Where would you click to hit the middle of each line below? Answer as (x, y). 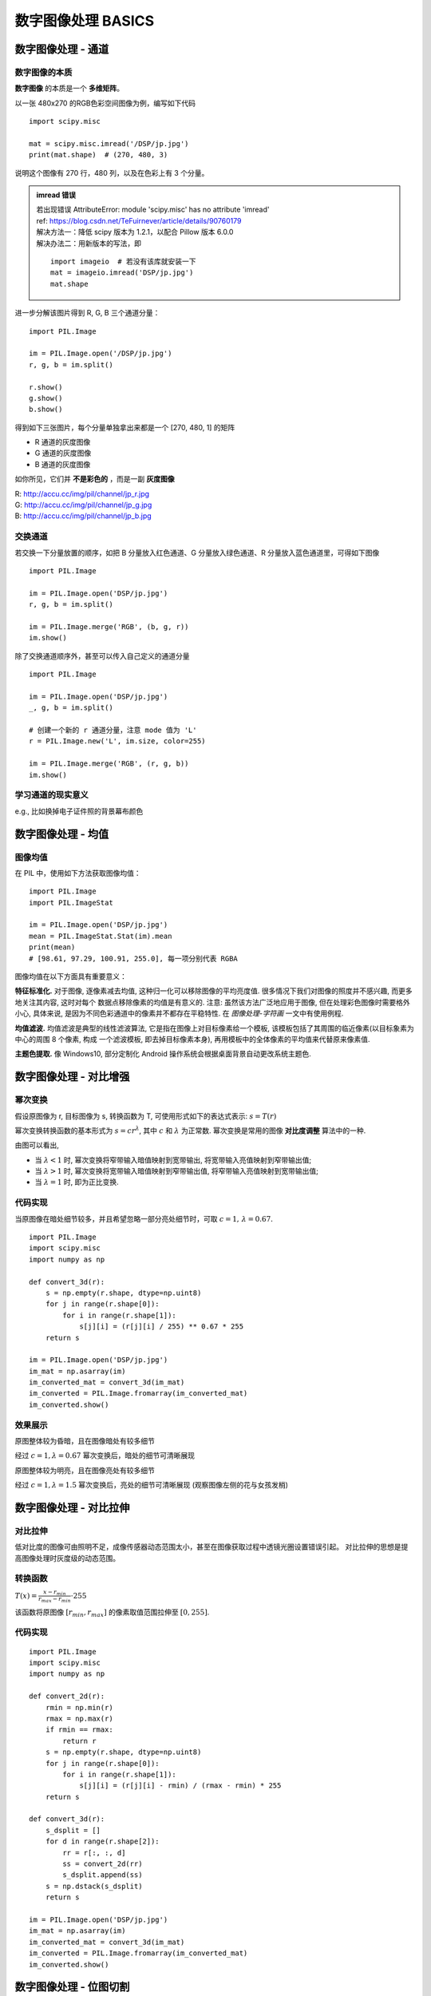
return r (79, 1741)
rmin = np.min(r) (79, 1707)
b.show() (46, 410)
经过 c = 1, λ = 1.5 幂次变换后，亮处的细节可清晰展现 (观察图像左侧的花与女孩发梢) (152, 1485)
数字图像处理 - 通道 (62, 49)
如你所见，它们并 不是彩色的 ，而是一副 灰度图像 (95, 479)
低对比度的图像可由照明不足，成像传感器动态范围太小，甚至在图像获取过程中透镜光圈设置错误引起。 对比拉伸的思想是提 (212, 1547)
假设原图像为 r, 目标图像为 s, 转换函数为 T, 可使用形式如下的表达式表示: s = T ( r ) (146, 1116)
